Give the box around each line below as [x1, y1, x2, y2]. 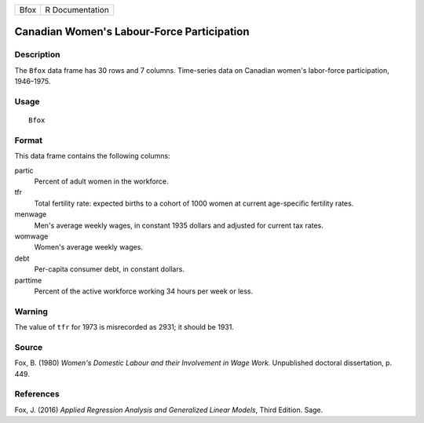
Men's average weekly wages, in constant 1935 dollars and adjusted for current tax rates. [34, 221, 323, 230]
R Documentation [45, 5, 109, 15]
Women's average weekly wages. [34, 242, 143, 252]
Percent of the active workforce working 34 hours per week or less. [34, 286, 254, 296]
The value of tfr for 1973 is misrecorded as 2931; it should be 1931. [14, 323, 235, 332]
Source [14, 341, 43, 352]
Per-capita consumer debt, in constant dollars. [34, 264, 185, 274]
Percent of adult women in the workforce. [34, 177, 169, 186]
